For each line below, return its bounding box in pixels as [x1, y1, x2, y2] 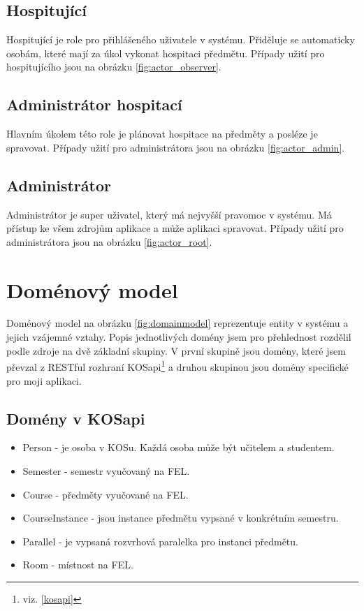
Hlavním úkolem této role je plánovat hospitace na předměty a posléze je [6, 126, 318, 141]
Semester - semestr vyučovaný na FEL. [22, 463, 190, 478]
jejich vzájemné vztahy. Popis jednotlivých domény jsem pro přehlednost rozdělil [6, 330, 351, 344]
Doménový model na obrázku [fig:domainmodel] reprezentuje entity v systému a [6, 316, 349, 330]
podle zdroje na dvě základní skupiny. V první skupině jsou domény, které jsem [6, 343, 346, 358]
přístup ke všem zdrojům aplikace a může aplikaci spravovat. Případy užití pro [6, 221, 344, 235]
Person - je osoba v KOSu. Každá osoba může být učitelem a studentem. [22, 440, 335, 455]
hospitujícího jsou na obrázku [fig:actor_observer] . [6, 59, 221, 74]
